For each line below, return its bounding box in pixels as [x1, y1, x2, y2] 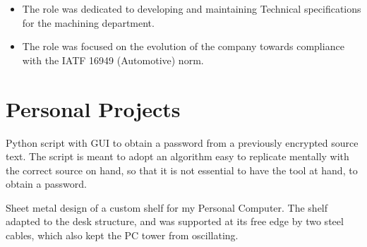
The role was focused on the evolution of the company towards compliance [22, 39, 344, 54]
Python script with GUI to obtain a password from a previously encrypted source [6, 135, 359, 150]
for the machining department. [22, 15, 155, 30]
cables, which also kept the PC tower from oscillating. [6, 228, 239, 243]
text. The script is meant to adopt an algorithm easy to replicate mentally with [6, 149, 349, 164]
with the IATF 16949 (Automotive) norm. [22, 52, 204, 67]
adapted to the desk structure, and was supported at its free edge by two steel [6, 214, 344, 229]
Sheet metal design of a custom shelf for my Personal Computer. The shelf [6, 200, 328, 215]
